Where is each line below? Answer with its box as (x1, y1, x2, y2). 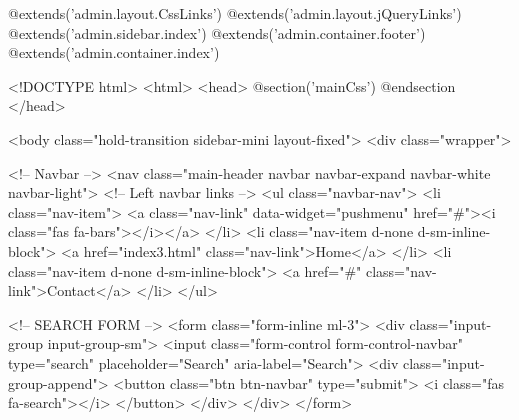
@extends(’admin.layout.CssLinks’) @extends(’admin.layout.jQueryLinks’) (8, 3, 462, 23)
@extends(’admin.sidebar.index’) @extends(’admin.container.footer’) (8, 22, 426, 43)
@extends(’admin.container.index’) (8, 42, 220, 63)
